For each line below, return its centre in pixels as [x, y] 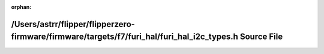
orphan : [21, 7]
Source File [261, 37]
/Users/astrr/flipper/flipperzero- [73, 24]
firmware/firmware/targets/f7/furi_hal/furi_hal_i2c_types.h [124, 37]
